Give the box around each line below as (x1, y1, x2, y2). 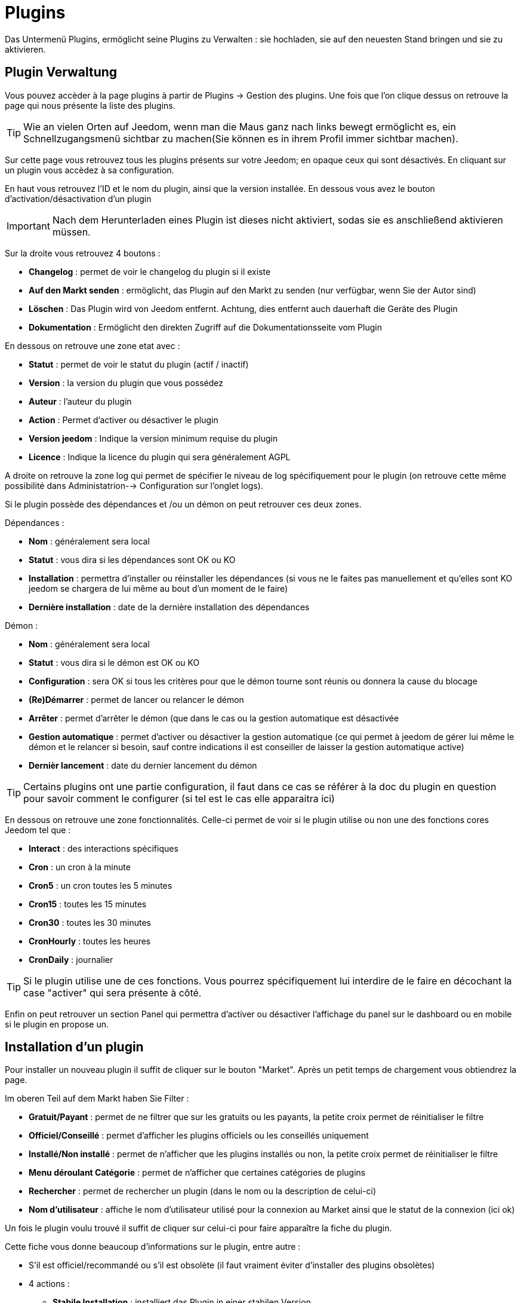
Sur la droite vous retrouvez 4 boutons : (5, 247, 161, 258)
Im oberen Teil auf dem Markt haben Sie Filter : (5, 1093, 189, 1104)
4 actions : (29, 1278, 70, 1289)
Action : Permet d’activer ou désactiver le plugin (29, 414, 218, 425)
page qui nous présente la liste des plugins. (5, 100, 175, 111)
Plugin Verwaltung (5, 65, 118, 80)
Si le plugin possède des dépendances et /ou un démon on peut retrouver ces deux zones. (5, 498, 362, 509)
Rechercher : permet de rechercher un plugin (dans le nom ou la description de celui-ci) (29, 1186, 377, 1197)
